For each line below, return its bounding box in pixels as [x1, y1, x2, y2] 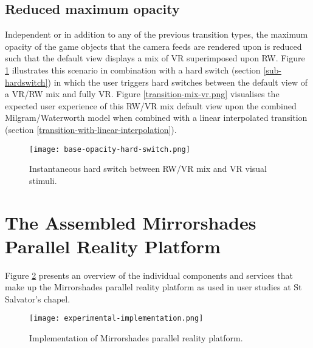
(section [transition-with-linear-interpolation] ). [5, 123, 177, 135]
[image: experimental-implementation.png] [29, 314, 204, 323]
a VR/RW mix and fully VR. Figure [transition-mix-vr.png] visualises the [5, 87, 280, 100]
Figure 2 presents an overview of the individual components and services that [5, 268, 294, 281]
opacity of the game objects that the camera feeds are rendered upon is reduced [5, 39, 302, 52]
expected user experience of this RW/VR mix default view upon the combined [5, 99, 297, 112]
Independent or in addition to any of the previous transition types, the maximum [5, 28, 308, 41]
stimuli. [29, 174, 57, 186]
